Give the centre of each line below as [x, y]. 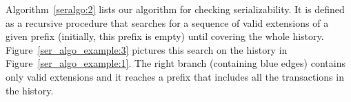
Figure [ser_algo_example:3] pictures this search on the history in [147, 49]
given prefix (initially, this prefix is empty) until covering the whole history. [165, 36]
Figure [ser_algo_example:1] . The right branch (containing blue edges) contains [175, 63]
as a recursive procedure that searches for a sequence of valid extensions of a [167, 22]
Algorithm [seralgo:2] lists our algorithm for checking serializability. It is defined [175, 9]
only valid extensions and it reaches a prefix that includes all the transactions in [175, 76]
